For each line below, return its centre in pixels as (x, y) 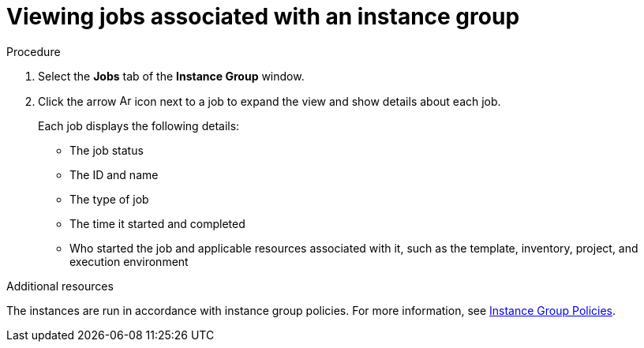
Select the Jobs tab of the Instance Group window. (171, 76)
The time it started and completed (157, 223)
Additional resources (60, 286)
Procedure (34, 51)
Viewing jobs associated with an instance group (263, 17)
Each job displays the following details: (139, 125)
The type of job (109, 199)
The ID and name (114, 174)
